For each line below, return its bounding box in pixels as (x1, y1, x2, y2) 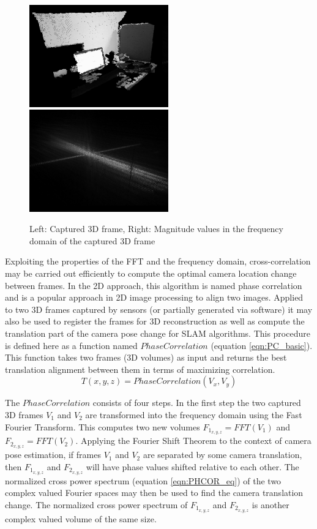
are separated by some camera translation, (143, 448, 302, 461)
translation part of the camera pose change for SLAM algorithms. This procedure (5, 327, 310, 340)
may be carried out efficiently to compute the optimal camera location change (5, 267, 297, 280)
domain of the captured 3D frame (29, 234, 155, 247)
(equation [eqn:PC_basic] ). (211, 339, 313, 351)
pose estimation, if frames (5, 448, 101, 461)
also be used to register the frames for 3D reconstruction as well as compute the (5, 315, 305, 328)
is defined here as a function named (5, 339, 138, 351)
